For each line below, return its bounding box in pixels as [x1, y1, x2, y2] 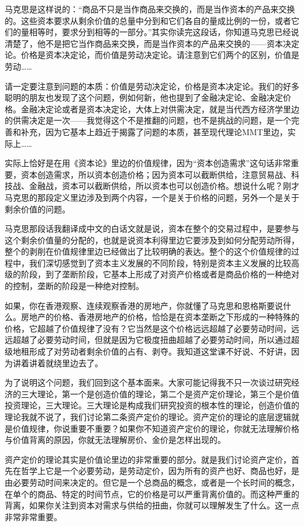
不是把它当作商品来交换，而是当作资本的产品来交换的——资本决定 [45, 37, 299, 49]
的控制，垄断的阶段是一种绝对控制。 [5, 280, 144, 292]
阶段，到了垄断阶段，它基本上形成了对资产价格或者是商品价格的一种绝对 [20, 268, 299, 280]
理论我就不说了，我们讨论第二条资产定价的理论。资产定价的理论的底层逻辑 [5, 411, 291, 422]
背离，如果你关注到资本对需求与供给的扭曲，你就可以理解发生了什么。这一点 [5, 499, 299, 511]
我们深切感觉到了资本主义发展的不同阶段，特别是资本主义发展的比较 [29, 256, 291, 269]
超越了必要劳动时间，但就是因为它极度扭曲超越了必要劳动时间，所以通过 [12, 334, 291, 346]
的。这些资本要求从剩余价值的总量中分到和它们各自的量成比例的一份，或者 [5, 14, 291, 26]
